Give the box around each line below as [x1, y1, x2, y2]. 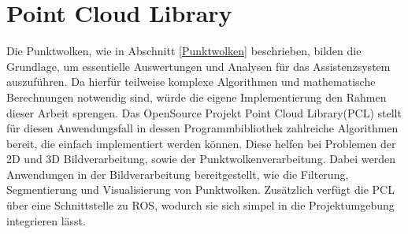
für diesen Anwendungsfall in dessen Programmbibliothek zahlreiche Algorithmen [6, 120, 399, 136]
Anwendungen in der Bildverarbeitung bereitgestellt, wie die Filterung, [6, 165, 349, 182]
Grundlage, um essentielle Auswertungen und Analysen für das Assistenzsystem [6, 58, 391, 74]
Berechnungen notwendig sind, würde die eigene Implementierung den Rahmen [6, 88, 387, 105]
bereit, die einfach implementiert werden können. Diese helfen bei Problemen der [6, 135, 396, 151]
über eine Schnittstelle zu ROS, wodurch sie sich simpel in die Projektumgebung [6, 197, 395, 214]
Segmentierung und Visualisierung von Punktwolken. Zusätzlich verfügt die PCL [6, 181, 395, 198]
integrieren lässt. [6, 212, 86, 228]
